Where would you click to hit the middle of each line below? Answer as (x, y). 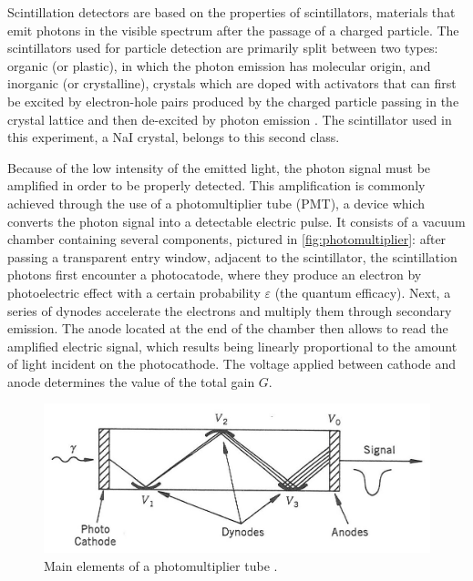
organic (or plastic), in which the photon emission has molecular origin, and (219, 65)
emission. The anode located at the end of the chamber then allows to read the (228, 328)
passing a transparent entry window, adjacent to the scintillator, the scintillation (232, 256)
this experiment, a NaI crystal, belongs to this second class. (174, 137)
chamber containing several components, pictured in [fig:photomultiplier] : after (227, 239)
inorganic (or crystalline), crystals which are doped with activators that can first (232, 83)
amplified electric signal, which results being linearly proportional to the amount (232, 346)
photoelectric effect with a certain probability (134, 292)
